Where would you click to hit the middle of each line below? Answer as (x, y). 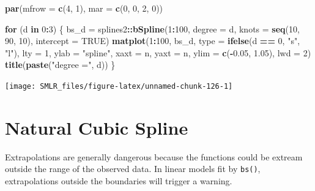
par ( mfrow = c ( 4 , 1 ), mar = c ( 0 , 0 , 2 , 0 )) (84, 8)
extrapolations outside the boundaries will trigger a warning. (119, 181)
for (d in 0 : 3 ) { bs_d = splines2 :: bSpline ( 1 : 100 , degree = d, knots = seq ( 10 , (152, 28)
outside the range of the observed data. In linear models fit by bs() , (133, 169)
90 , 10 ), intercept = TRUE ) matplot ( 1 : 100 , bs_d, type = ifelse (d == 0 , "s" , (153, 41)
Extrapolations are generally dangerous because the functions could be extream (154, 156)
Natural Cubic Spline (97, 127)
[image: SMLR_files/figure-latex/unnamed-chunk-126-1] (119, 86)
